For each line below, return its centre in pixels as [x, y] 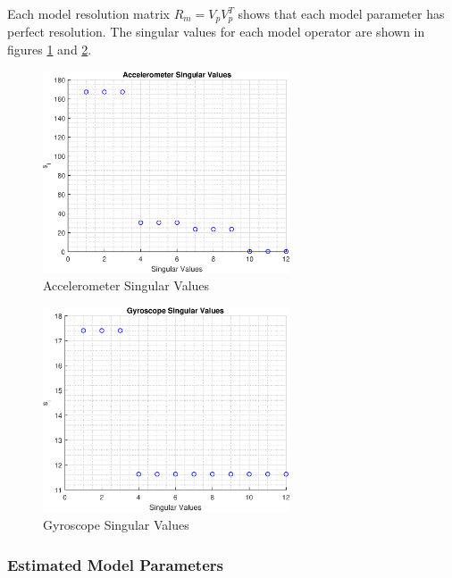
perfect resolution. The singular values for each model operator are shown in [216, 32]
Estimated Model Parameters [115, 564]
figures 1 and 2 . [50, 50]
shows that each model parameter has [341, 13]
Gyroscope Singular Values [116, 525]
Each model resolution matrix [88, 13]
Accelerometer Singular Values [126, 285]
